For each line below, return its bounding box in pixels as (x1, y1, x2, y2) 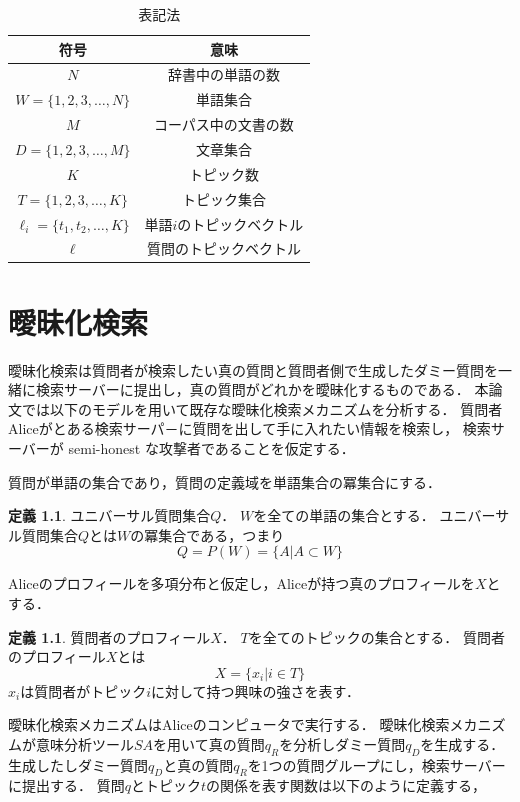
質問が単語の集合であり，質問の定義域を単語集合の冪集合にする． (8, 471, 442, 492)
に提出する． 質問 (8, 775, 125, 796)
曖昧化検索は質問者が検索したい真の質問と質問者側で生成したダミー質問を (8, 359, 498, 380)
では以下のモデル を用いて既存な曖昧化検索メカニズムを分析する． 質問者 (21, 398, 503, 419)
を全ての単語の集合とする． (253, 505, 435, 526)
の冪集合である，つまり (130, 524, 285, 545)
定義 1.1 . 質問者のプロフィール (8, 626, 211, 647)
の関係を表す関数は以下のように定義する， (205, 775, 486, 796)
